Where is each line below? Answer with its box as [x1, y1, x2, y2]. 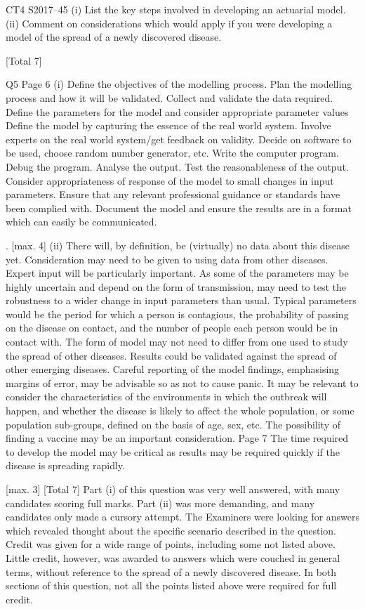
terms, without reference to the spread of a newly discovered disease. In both [6, 564, 337, 579]
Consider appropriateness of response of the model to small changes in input [6, 173, 334, 188]
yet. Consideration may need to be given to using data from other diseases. [6, 251, 328, 266]
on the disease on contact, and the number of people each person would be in [6, 320, 338, 335]
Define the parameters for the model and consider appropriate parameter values [6, 104, 349, 119]
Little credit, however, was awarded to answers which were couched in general [6, 550, 340, 565]
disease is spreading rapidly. [6, 458, 125, 473]
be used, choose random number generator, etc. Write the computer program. [6, 145, 339, 160]
